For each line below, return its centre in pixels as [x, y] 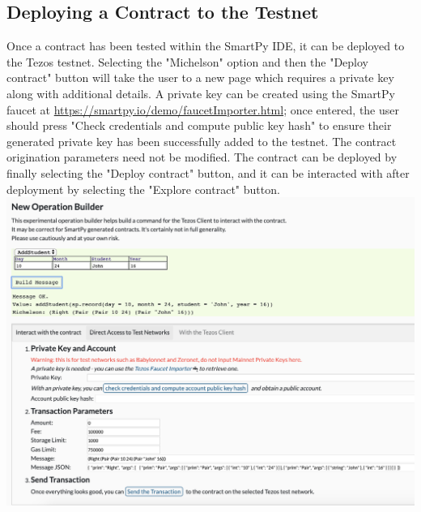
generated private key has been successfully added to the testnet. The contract [202, 141]
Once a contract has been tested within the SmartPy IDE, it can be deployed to [206, 46]
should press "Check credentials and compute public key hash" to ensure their [199, 125]
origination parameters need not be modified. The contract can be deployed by [202, 157]
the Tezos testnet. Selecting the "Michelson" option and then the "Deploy [188, 61]
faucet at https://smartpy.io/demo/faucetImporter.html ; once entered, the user [203, 109]
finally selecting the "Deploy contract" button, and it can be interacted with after [208, 172]
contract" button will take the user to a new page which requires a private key [200, 77]
